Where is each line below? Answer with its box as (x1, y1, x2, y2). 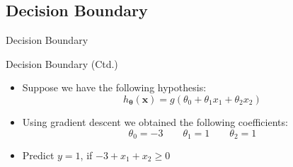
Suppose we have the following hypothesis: (22, 80, 207, 95)
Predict (22, 148, 54, 163)
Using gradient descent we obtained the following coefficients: (22, 114, 288, 129)
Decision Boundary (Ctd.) (6, 56, 118, 71)
